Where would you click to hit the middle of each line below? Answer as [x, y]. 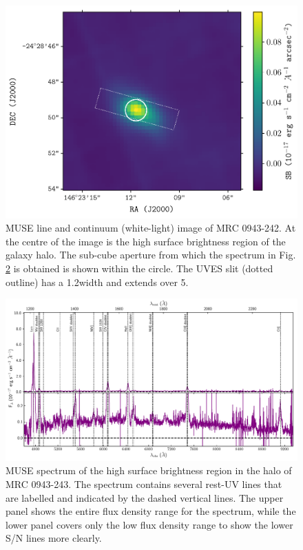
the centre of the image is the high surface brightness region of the [146, 241]
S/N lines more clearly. [54, 538]
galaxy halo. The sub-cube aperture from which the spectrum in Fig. [151, 255]
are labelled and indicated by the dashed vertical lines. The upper [145, 497]
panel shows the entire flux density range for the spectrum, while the [151, 511]
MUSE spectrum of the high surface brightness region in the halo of [149, 470]
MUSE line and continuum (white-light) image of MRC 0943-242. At [151, 228]
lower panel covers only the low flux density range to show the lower [149, 524]
